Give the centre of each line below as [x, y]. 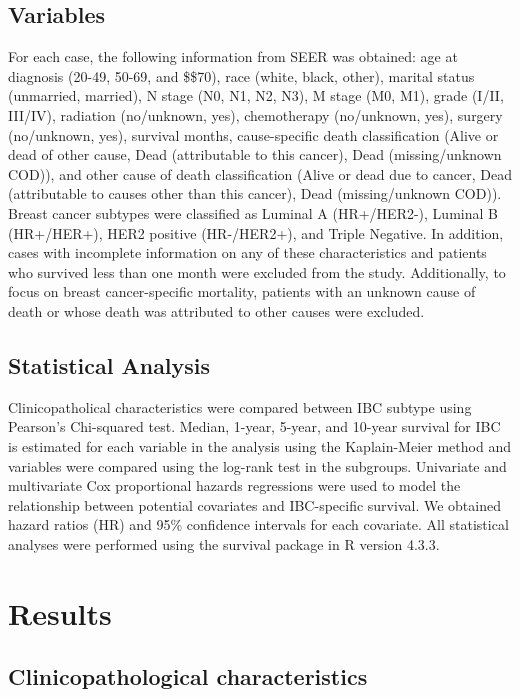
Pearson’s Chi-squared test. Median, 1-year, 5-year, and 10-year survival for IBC [254, 426]
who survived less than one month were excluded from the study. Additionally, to [257, 271]
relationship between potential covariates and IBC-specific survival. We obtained [254, 504]
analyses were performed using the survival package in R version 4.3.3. [224, 543]
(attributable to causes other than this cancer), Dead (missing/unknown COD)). [255, 193]
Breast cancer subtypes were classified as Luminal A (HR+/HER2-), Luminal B [253, 212]
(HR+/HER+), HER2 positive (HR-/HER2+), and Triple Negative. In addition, [256, 232]
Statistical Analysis [109, 364]
